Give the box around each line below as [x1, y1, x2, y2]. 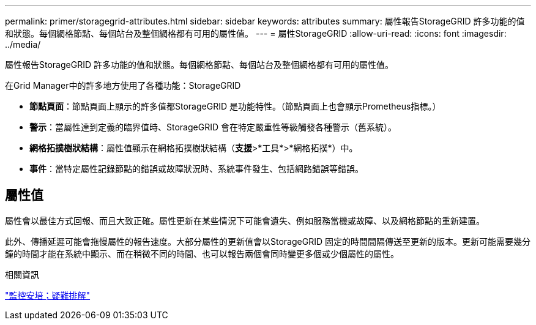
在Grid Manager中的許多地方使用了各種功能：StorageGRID [5, 80, 241, 91]
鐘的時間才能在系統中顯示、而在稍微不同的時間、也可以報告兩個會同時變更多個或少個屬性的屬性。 [5, 248, 399, 259]
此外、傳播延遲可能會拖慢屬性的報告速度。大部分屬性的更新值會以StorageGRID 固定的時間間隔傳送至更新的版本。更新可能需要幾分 [5, 236, 530, 247]
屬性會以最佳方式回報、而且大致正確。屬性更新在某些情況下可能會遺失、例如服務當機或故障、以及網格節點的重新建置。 [5, 215, 485, 226]
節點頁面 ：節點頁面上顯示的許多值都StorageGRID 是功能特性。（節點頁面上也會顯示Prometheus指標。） [29, 101, 441, 111]
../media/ [5, 39, 41, 50]
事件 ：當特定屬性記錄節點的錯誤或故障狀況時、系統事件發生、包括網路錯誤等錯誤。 [29, 163, 363, 174]
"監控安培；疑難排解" [5, 290, 91, 301]
